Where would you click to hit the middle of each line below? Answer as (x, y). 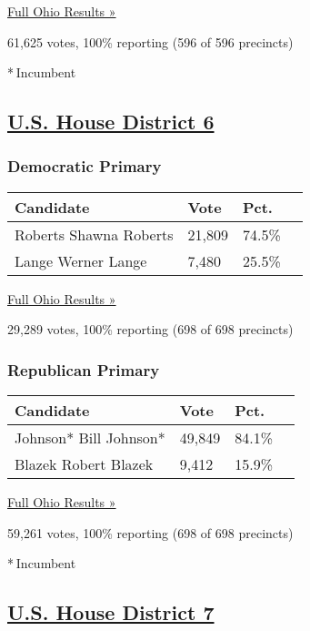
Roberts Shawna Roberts (94, 234)
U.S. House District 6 (111, 122)
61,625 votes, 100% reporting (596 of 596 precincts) (150, 41)
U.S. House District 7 (111, 612)
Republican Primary (84, 369)
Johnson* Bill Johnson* (90, 438)
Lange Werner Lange (81, 260)
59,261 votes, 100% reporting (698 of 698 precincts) (150, 532)
